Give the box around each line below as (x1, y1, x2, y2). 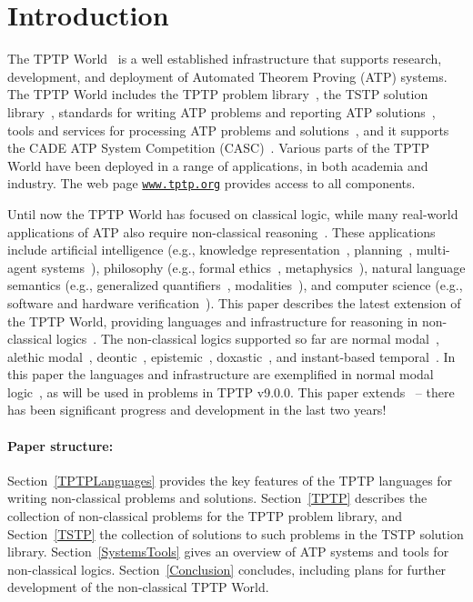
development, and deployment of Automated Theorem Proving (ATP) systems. (7, 66, 448, 85)
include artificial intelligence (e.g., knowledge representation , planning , (7, 240, 413, 259)
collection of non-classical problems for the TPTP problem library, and (7, 507, 403, 526)
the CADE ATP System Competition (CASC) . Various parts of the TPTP (7, 138, 430, 157)
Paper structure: (7, 436, 114, 455)
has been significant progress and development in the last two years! (7, 400, 387, 419)
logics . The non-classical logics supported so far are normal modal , (55, 329, 439, 348)
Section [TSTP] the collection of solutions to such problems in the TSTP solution (7, 524, 464, 543)
